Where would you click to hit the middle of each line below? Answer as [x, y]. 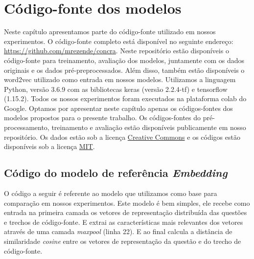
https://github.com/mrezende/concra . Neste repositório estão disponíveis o [116, 51]
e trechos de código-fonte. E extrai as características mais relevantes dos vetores [124, 222]
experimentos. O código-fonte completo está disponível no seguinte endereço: [119, 41]
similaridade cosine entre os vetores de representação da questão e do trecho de [123, 241]
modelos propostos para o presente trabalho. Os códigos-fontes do [103, 118]
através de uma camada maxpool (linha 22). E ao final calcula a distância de [118, 231]
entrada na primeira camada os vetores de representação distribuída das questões [126, 212]
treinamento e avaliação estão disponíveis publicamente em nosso [149, 127]
